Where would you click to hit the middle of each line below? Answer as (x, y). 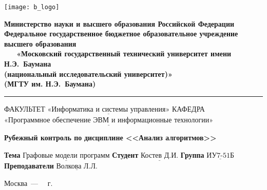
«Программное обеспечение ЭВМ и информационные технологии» (109, 121)
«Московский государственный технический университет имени (124, 54)
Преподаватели (29, 166)
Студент (125, 154)
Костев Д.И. (159, 155)
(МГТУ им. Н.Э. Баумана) (50, 84)
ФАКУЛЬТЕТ (25, 108)
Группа (192, 154)
